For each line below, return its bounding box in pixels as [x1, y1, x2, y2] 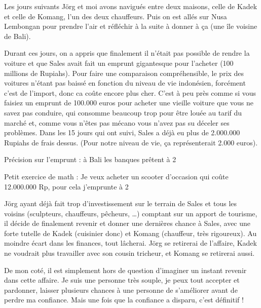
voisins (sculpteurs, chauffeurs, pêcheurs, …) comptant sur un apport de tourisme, [4, 208, 257, 218]
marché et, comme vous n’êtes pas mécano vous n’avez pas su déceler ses [4, 117, 230, 128]
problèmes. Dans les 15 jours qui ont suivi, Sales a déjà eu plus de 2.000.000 [4, 127, 240, 138]
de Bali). [4, 30, 31, 41]
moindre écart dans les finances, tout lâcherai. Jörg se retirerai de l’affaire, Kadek [4, 238, 257, 248]
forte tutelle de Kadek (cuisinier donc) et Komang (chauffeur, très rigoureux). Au [4, 227, 257, 238]
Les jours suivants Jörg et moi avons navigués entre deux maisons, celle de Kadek [4, 1, 257, 11]
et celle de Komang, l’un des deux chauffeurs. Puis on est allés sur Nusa [4, 11, 227, 21]
